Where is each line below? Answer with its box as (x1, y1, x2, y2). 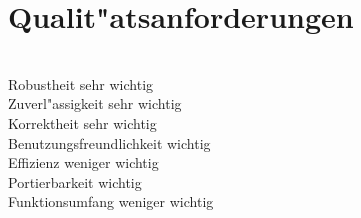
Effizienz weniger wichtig (8, 152, 159, 173)
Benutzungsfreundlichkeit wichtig (8, 132, 211, 153)
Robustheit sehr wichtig (8, 73, 154, 94)
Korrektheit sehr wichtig (8, 112, 157, 133)
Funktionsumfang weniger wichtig (8, 191, 214, 212)
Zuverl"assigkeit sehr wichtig (8, 93, 182, 114)
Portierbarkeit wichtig (8, 171, 142, 192)
